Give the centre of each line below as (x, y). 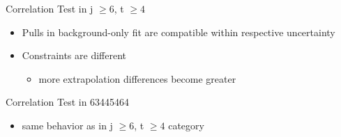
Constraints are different (74, 55)
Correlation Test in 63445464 (68, 102)
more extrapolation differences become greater (137, 78)
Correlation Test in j (50, 8)
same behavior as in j (67, 125)
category (186, 125)
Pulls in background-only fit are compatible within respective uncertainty (179, 32)
